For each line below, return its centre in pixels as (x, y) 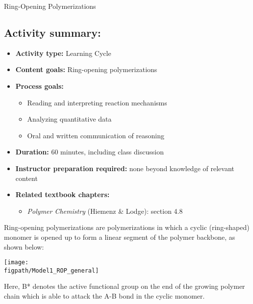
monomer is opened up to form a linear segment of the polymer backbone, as (120, 237)
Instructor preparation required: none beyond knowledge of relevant (125, 168)
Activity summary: (52, 32)
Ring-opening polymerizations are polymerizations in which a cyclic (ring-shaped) (127, 227)
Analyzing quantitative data (69, 119)
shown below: (24, 246)
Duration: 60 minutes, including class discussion (89, 152)
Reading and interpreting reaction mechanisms (97, 102)
